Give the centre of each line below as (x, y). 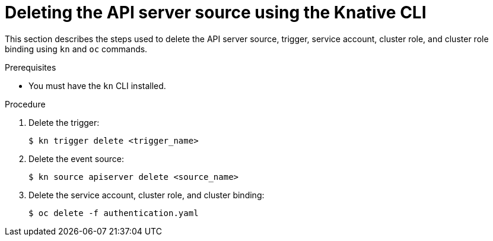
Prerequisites (31, 67)
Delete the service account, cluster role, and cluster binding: (147, 195)
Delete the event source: (77, 158)
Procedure (25, 104)
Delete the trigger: (64, 122)
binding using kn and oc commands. (76, 49)
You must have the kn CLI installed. (97, 85)
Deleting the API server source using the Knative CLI (216, 12)
